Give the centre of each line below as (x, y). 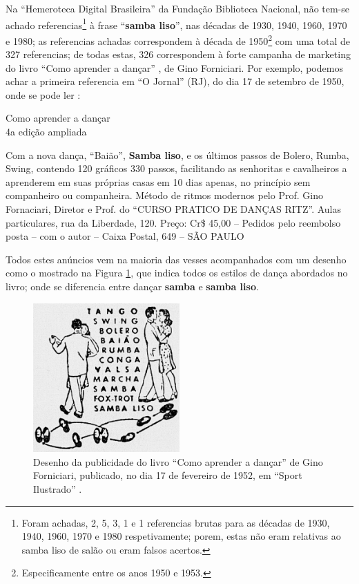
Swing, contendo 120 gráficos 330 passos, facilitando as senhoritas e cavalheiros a (176, 168)
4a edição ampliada (46, 132)
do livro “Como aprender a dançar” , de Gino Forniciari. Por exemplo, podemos (174, 67)
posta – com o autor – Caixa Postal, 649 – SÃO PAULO (125, 236)
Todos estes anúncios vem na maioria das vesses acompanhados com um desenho (176, 259)
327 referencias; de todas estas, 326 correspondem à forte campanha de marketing (178, 54)
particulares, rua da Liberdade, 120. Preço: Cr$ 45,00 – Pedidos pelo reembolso (173, 222)
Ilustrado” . (58, 488)
